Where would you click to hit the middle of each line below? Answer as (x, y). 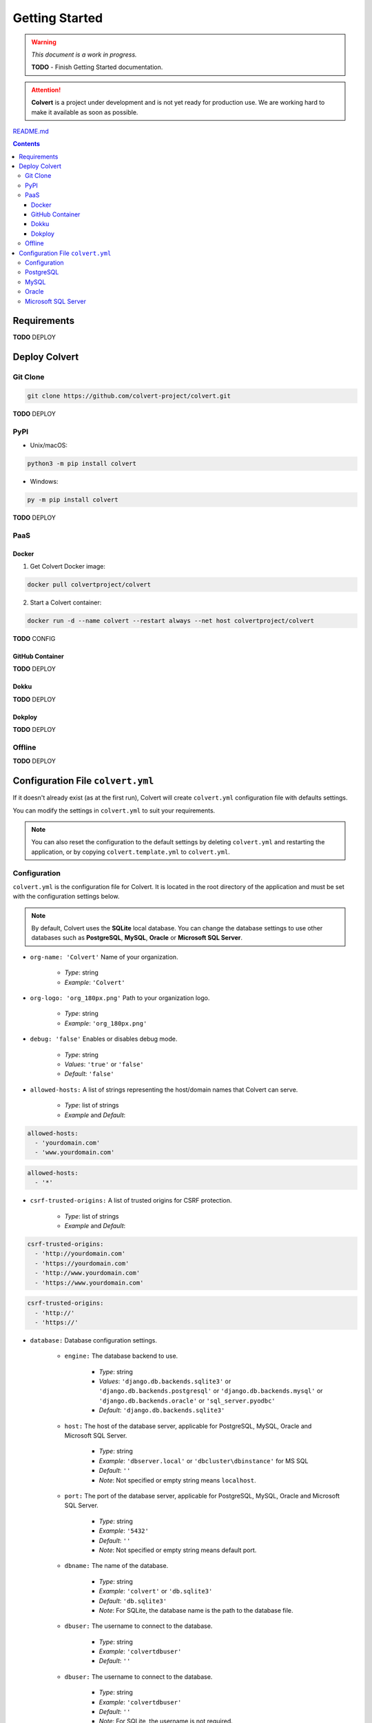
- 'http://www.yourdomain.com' (87, 1273)
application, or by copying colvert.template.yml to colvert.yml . (131, 852)
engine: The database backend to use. (121, 1356)
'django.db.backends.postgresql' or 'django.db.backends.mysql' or (211, 1391)
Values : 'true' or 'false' (104, 1064)
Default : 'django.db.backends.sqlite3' (162, 1410)
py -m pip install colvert (73, 500)
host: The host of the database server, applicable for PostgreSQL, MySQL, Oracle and (188, 1426)
